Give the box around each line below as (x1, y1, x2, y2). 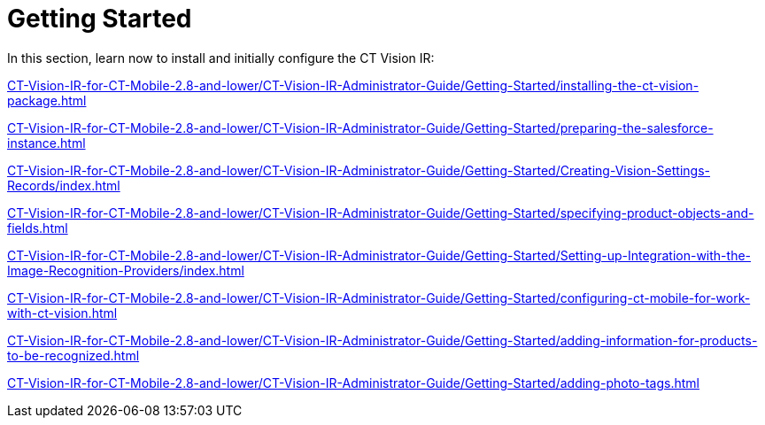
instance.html (7, 135, 86, 151)
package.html (7, 92, 87, 108)
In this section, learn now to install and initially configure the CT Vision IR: (7, 50, 435, 66)
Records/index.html (7, 177, 120, 193)
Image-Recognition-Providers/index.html (7, 262, 244, 278)
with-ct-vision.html (7, 305, 118, 321)
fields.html (7, 220, 68, 236)
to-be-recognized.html (7, 347, 140, 363)
